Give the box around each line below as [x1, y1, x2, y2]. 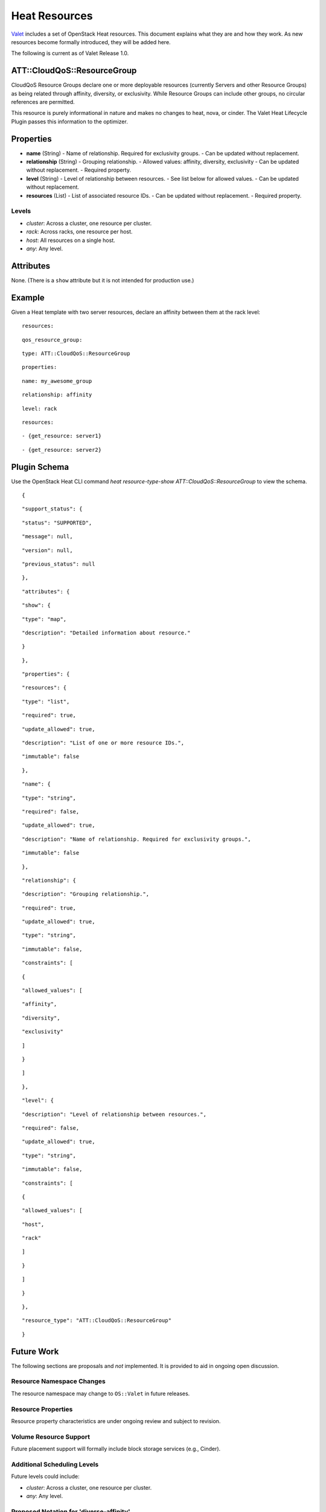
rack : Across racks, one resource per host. [26, 228, 133, 235]
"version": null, [22, 547, 73, 553]
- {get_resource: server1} [22, 432, 102, 440]
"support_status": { [22, 506, 83, 512]
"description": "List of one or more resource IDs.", [22, 740, 184, 746]
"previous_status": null [22, 560, 95, 567]
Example [11, 292, 45, 302]
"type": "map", [22, 616, 67, 622]
